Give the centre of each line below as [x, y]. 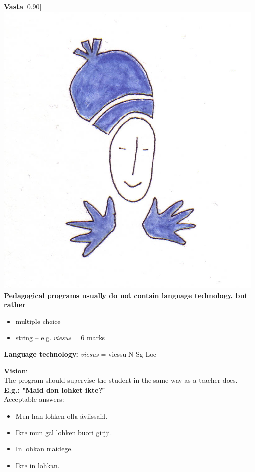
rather [15, 305]
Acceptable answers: [34, 399]
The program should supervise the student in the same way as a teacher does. [121, 380]
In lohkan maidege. [44, 449]
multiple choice [38, 321]
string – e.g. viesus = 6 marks [60, 337]
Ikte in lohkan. [38, 465]
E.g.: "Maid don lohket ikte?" [55, 389]
